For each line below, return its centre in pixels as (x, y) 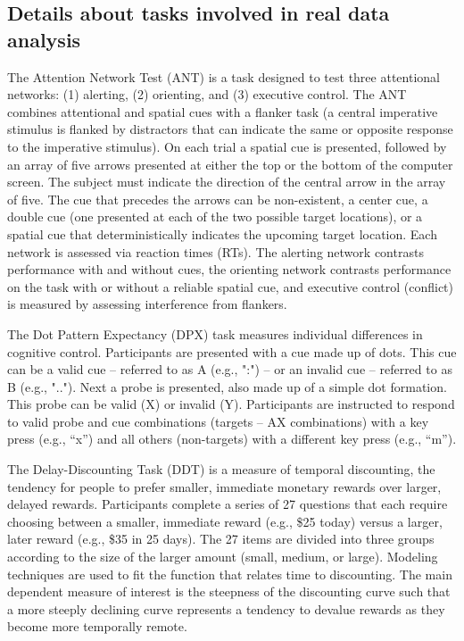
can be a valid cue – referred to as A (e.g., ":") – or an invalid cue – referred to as (230, 369)
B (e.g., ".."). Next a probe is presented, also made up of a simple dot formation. (227, 386)
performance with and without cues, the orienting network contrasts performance (229, 269)
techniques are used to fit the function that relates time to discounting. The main (230, 574)
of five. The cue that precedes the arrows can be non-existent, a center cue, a (218, 199)
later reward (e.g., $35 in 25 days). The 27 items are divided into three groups (221, 539)
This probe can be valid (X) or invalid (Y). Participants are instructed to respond (231, 404)
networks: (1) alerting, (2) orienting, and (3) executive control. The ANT (207, 94)
